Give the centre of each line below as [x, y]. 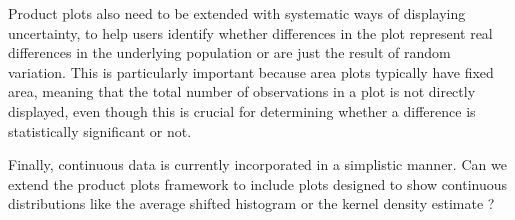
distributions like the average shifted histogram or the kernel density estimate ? [251, 203]
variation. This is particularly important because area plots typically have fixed [251, 71]
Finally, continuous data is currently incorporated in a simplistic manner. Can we [257, 164]
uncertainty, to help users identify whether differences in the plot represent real [250, 32]
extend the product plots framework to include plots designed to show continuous [258, 183]
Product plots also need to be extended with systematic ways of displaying [237, 13]
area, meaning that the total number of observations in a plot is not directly [242, 91]
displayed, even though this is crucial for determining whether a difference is [242, 110]
